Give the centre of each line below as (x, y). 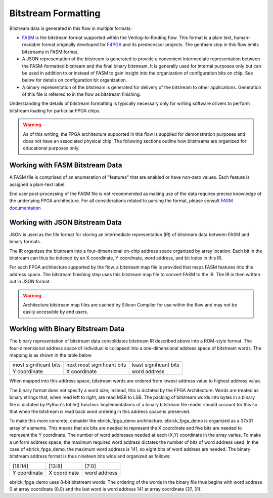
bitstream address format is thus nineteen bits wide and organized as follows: (90, 456)
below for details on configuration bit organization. (75, 80)
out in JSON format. (30, 282)
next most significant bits (96, 365)
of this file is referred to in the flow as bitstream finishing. (81, 94)
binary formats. (25, 242)
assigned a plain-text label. (37, 184)
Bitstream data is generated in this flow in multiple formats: (71, 28)
